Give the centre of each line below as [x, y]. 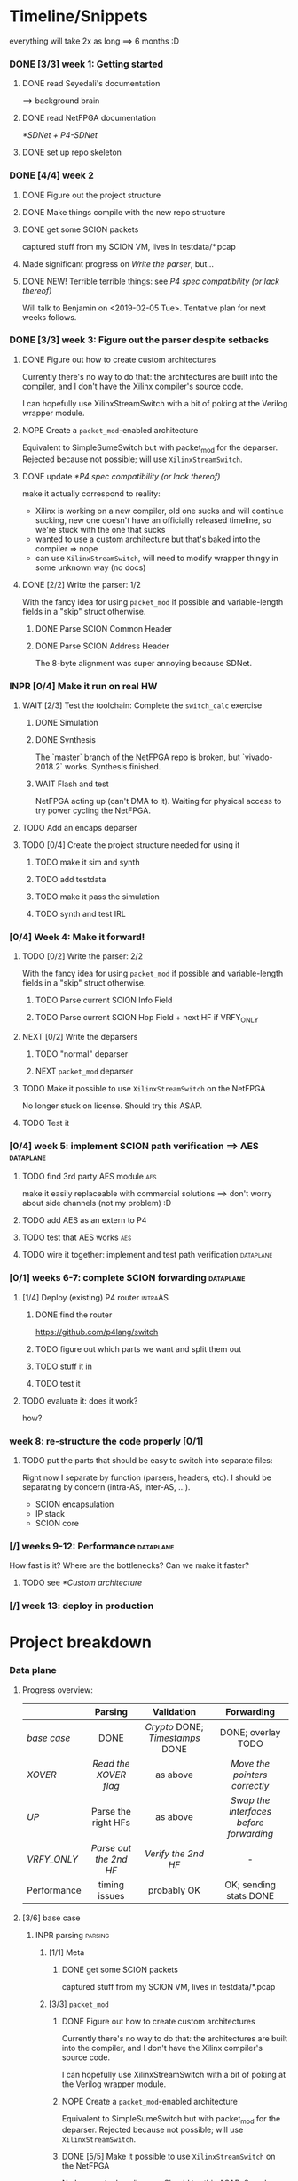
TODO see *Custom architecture [82, 1583]
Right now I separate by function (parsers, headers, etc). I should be [147, 1477]
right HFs [111, 1823]
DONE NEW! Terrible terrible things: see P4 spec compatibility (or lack [151, 281]
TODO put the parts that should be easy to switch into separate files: [147, 1460]
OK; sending [251, 1885]
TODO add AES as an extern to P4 [84, 1220]
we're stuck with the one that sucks [100, 529]
